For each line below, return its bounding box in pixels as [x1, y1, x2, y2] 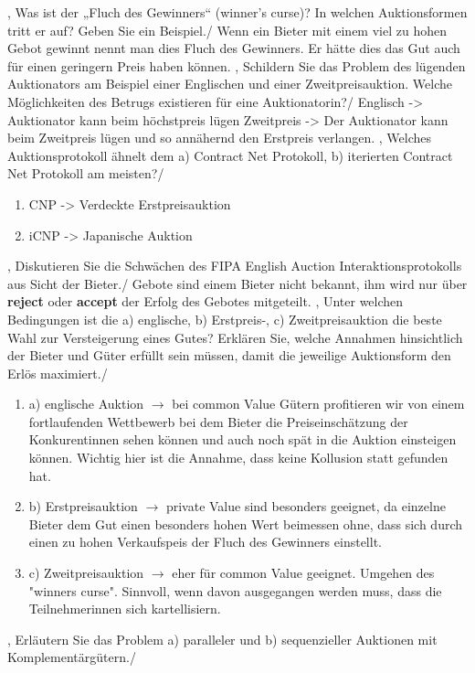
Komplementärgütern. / [7, 647, 136, 667]
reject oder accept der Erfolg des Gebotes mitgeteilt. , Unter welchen [7, 292, 404, 311]
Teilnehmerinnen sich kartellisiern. [28, 599, 221, 618]
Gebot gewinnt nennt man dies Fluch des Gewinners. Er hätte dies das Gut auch [7, 38, 460, 58]
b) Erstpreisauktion [28, 497, 138, 516]
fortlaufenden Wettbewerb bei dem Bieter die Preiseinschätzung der [28, 411, 408, 431]
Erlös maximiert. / [7, 363, 108, 382]
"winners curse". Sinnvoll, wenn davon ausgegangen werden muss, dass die [28, 581, 442, 600]
